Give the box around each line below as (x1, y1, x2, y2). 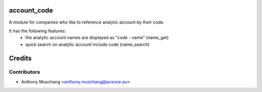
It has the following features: (9, 28, 66, 34)
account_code (9, 6, 53, 14)
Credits (9, 54, 32, 62)
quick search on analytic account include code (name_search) (25, 41, 150, 47)
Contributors (9, 69, 40, 76)
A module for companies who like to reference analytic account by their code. (9, 19, 164, 25)
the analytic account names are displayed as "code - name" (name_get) (25, 35, 169, 40)
